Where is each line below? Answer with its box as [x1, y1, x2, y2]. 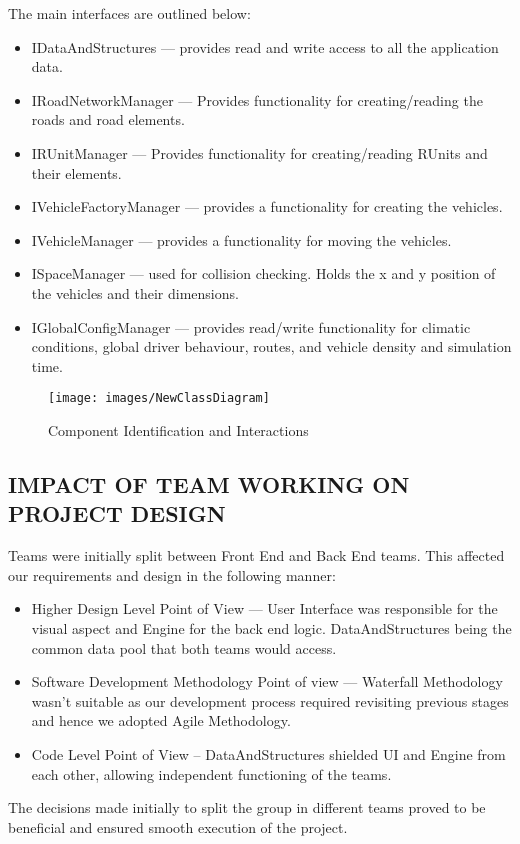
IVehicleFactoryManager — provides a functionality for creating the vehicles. [31, 196, 503, 217]
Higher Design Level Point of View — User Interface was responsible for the [31, 598, 498, 619]
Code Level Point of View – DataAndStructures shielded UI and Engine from [31, 743, 506, 764]
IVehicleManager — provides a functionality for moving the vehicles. [31, 229, 452, 250]
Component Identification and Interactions [48, 419, 309, 440]
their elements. [31, 162, 122, 183]
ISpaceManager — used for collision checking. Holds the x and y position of [31, 263, 496, 284]
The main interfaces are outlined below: [8, 3, 251, 23]
